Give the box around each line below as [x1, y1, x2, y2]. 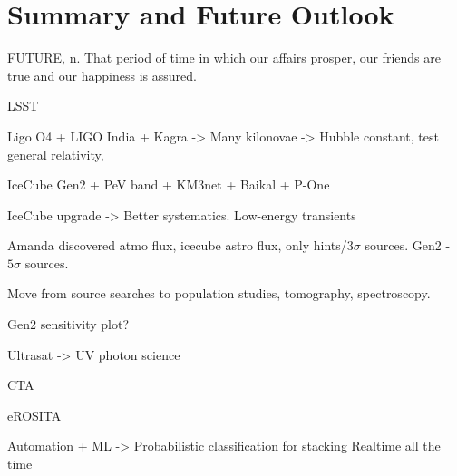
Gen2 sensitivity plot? [7, 315, 130, 334]
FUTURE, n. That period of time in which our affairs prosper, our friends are [7, 48, 441, 67]
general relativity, [7, 144, 104, 163]
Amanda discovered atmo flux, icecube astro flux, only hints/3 [7, 236, 354, 255]
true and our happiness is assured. [7, 65, 197, 84]
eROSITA [7, 405, 62, 424]
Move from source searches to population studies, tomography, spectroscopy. [7, 284, 431, 303]
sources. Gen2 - [365, 236, 451, 255]
